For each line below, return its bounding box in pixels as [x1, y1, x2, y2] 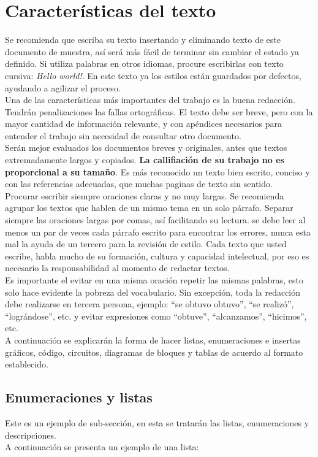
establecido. [5, 358, 48, 371]
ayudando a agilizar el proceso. [5, 81, 121, 94]
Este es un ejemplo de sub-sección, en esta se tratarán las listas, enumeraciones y [5, 416, 309, 429]
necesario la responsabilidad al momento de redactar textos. [5, 261, 230, 274]
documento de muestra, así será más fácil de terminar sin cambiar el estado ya [5, 45, 300, 58]
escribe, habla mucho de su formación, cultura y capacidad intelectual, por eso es [5, 249, 309, 262]
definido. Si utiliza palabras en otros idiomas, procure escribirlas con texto [5, 57, 284, 70]
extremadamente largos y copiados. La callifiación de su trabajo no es [5, 153, 284, 166]
